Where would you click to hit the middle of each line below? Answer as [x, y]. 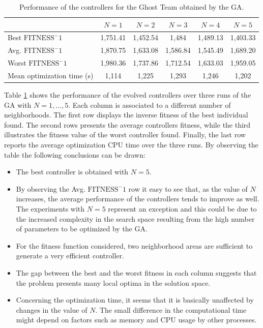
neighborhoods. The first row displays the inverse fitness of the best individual [126, 115]
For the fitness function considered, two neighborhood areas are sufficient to [134, 245]
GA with [18, 105]
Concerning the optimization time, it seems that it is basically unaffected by [135, 300]
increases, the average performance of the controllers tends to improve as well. [138, 199]
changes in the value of [52, 309]
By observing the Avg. [51, 188]
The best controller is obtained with [72, 172]
